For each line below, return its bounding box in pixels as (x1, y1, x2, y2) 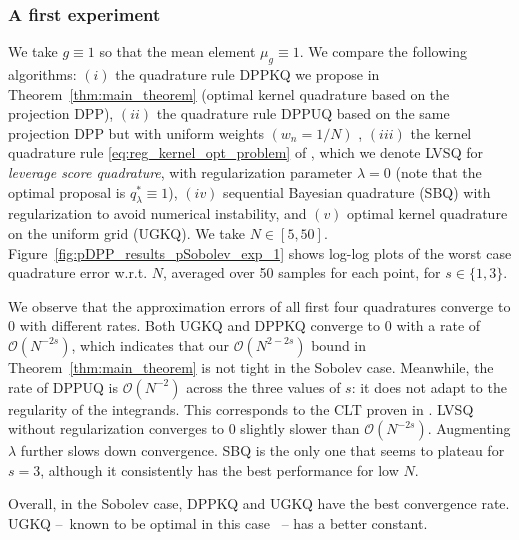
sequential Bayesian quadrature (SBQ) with (223, 181, 491, 202)
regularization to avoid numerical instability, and (8, 203, 307, 224)
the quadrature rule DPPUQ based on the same (156, 103, 450, 124)
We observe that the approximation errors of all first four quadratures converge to (8, 295, 511, 316)
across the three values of (186, 376, 341, 397)
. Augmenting (427, 418, 511, 439)
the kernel (410, 122, 472, 143)
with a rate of (396, 315, 481, 336)
